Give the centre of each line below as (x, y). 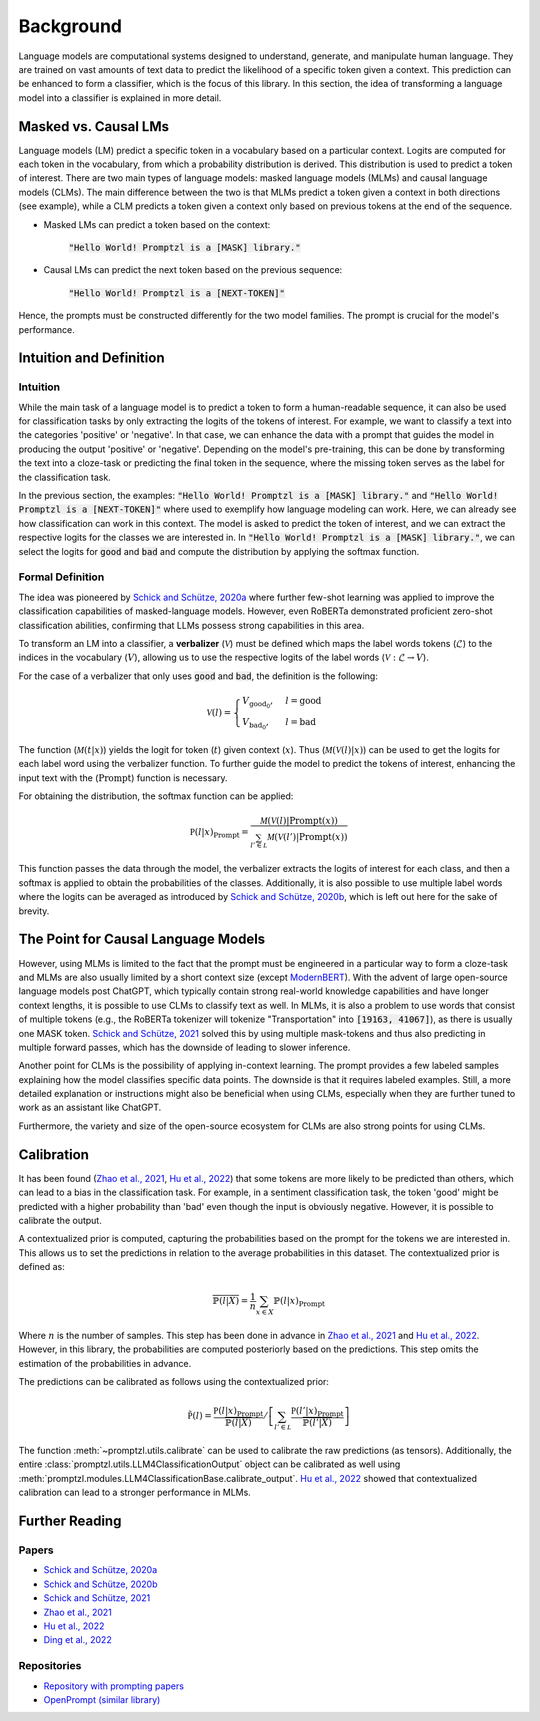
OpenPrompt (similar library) (102, 1699)
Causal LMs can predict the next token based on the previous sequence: (193, 270)
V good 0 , (257, 702)
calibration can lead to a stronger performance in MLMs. (135, 1492)
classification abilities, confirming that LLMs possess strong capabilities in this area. (191, 625)
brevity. (34, 911)
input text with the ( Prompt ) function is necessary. (123, 777)
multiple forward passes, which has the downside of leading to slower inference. (184, 1047)
